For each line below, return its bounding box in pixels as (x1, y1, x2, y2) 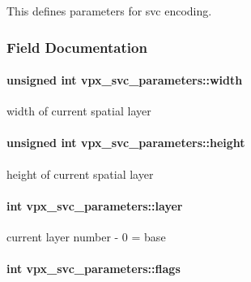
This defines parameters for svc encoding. (6, 2, 212, 19)
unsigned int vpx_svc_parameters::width (6, 72, 243, 89)
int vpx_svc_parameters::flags (6, 260, 181, 277)
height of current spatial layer (6, 165, 154, 182)
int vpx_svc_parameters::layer (6, 197, 183, 214)
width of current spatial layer (6, 102, 151, 119)
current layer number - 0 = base (6, 228, 166, 245)
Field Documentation (6, 37, 147, 57)
